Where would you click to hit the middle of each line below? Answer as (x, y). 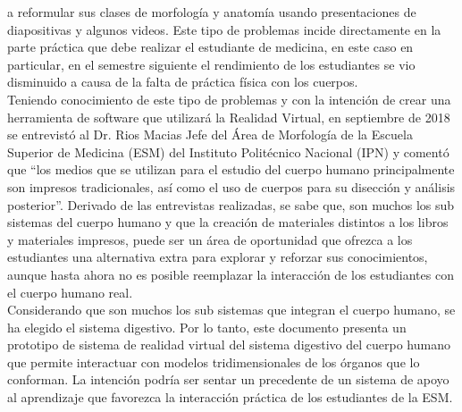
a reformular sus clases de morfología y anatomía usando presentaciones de (212, 12)
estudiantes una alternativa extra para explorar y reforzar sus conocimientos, (218, 257)
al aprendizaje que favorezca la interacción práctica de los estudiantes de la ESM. (230, 397)
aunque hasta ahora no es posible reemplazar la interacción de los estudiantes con (231, 274)
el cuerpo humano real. (70, 292)
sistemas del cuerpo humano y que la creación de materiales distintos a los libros (228, 222)
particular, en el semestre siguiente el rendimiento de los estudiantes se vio (211, 64)
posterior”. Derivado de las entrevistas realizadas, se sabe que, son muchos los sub (231, 204)
